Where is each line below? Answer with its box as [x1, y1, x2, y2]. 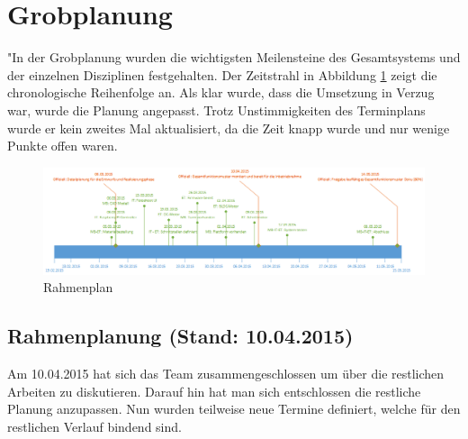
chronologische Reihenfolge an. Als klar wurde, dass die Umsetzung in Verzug [7, 83, 435, 102]
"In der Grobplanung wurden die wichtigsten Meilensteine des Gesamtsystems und [7, 48, 461, 67]
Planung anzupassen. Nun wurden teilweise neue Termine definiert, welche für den [7, 399, 461, 418]
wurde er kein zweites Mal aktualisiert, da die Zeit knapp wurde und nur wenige [7, 118, 450, 137]
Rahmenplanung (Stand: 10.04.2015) [7, 322, 354, 350]
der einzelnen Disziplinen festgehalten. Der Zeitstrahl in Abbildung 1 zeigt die [7, 65, 437, 84]
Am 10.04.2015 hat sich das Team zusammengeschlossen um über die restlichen [7, 363, 445, 382]
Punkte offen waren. [7, 136, 118, 155]
